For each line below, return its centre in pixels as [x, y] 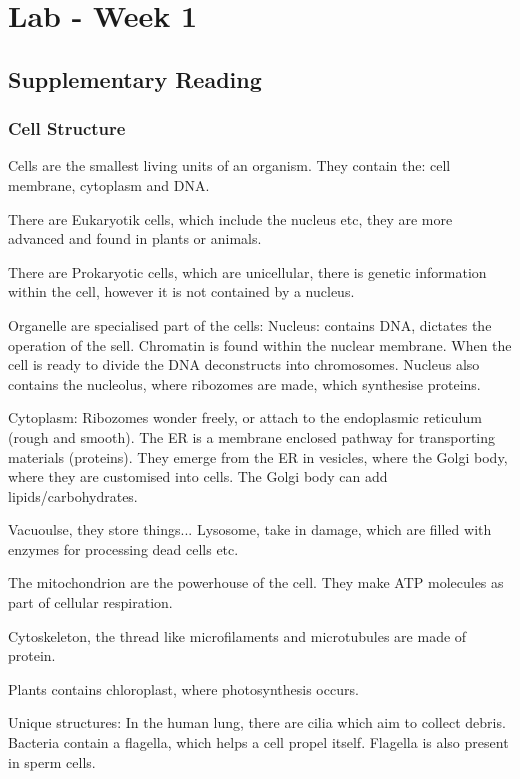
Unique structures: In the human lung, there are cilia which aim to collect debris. [257, 722]
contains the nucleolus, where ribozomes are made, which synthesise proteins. [244, 383]
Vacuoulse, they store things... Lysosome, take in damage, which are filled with [250, 529]
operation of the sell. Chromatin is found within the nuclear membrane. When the [260, 344]
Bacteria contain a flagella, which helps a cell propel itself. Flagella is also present [258, 742]
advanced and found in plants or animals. [135, 238]
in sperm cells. [52, 761]
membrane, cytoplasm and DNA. [109, 184]
